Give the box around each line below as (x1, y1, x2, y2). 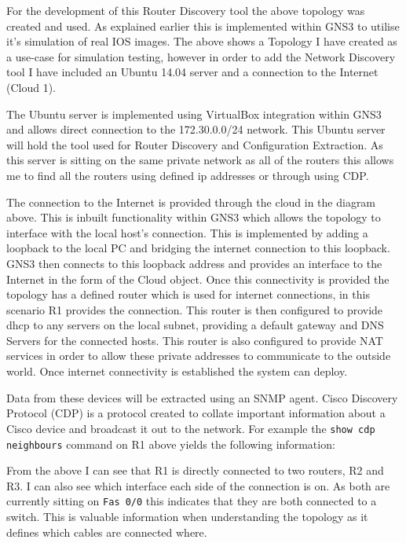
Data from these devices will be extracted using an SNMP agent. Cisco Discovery (6, 389, 398, 405)
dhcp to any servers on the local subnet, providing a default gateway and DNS (6, 317, 384, 333)
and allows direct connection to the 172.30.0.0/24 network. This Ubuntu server (6, 121, 386, 138)
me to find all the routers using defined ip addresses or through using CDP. (6, 167, 369, 183)
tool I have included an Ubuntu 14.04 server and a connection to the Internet (6, 64, 379, 80)
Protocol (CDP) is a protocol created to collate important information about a (6, 405, 386, 421)
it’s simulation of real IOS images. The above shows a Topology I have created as (6, 33, 397, 50)
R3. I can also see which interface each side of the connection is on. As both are (6, 477, 390, 493)
